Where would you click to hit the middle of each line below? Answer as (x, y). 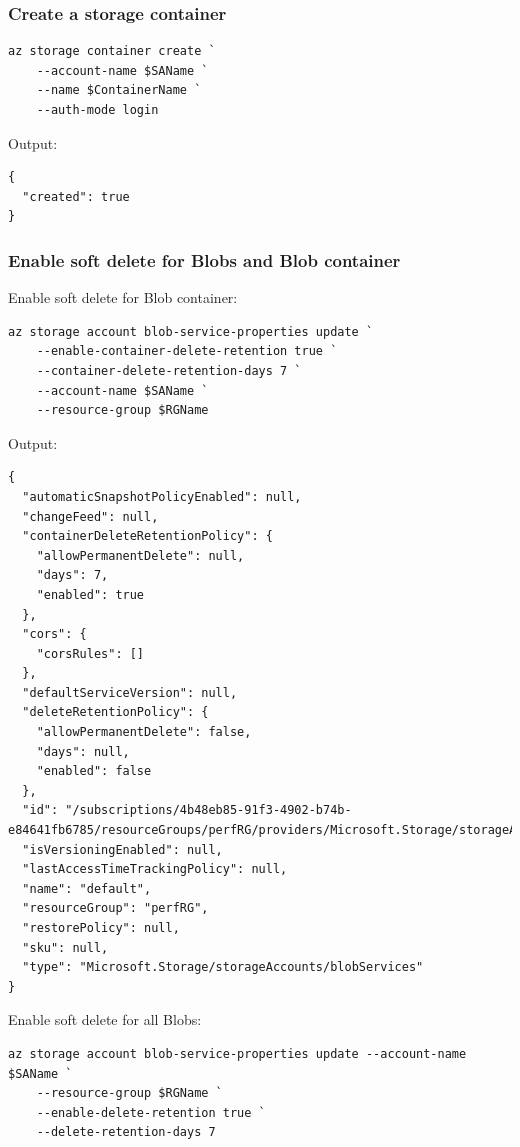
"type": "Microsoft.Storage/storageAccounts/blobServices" (223, 967)
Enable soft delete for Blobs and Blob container (204, 259)
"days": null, (83, 751)
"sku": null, (65, 947)
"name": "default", (87, 888)
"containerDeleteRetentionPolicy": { (147, 536)
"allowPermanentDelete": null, (140, 555)
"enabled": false (94, 771)
